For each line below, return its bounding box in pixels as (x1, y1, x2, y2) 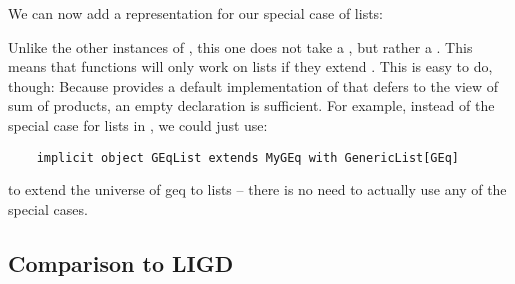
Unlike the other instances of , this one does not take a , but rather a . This (8, 36, 473, 57)
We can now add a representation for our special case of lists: (8, 3, 384, 23)
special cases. (8, 198, 88, 219)
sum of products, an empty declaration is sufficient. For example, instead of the (8, 95, 495, 116)
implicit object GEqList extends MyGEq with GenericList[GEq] (36, 150, 460, 165)
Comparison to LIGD (8, 247, 234, 278)
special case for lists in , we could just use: (8, 114, 268, 135)
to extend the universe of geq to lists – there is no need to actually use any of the (8, 179, 507, 200)
